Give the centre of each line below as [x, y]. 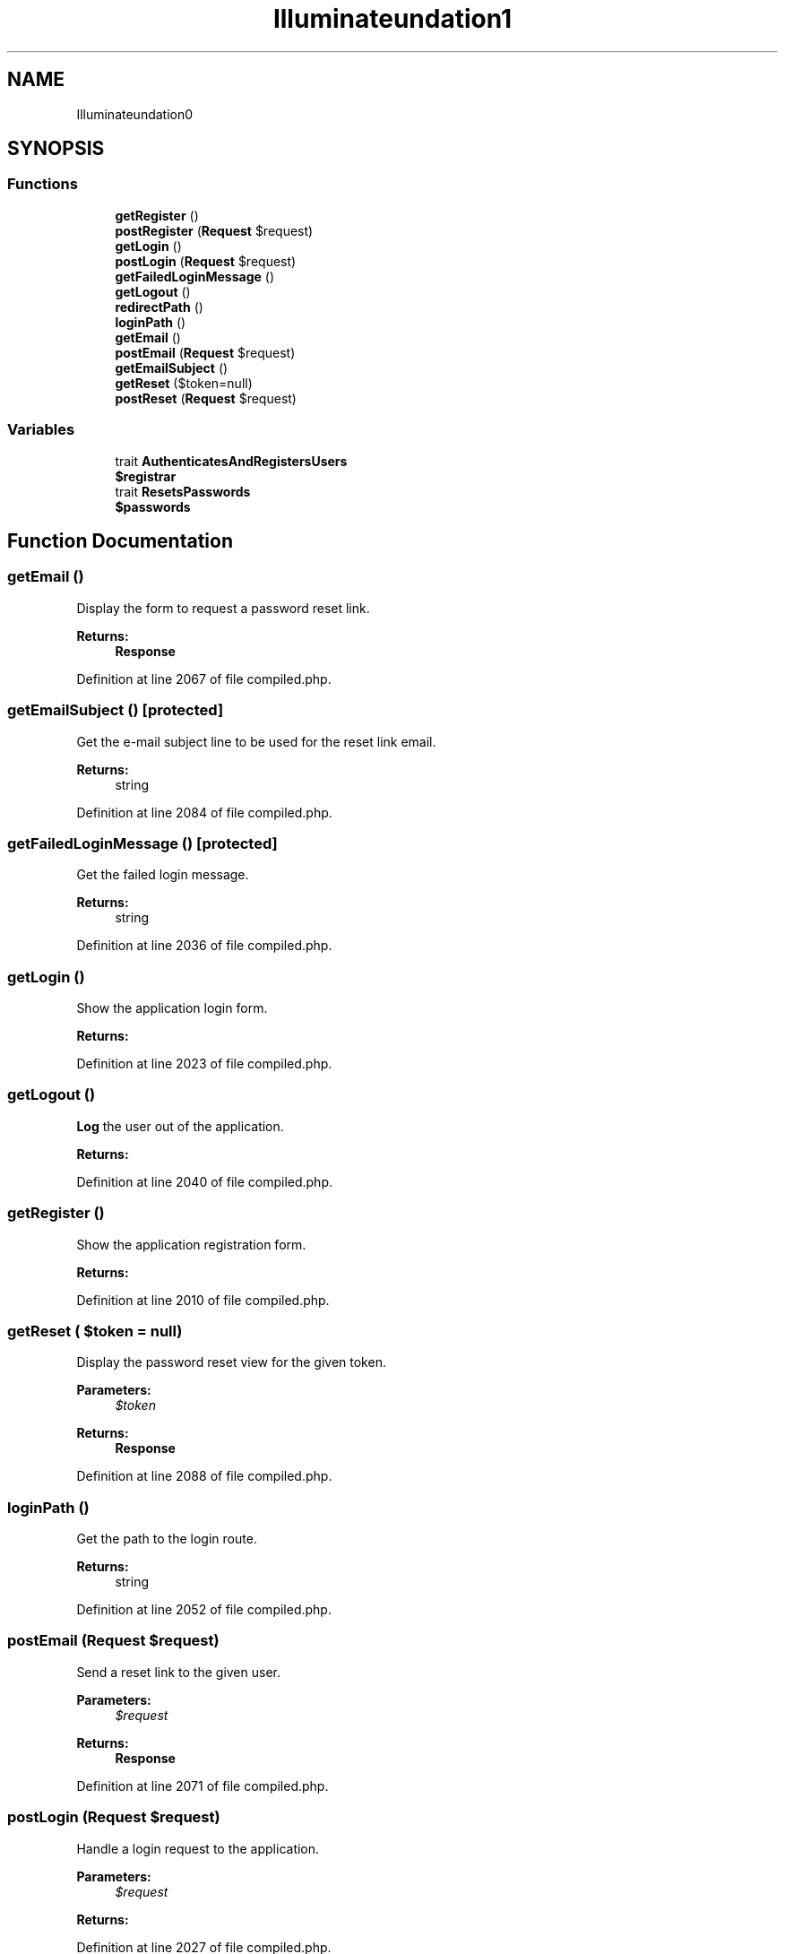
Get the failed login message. [163, 875]
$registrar [146, 476]
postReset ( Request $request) [206, 398]
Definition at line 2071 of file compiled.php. [203, 1785]
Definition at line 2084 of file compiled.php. [204, 812]
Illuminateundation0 [135, 114]
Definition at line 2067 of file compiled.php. [204, 679]
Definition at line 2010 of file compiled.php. [203, 1300]
